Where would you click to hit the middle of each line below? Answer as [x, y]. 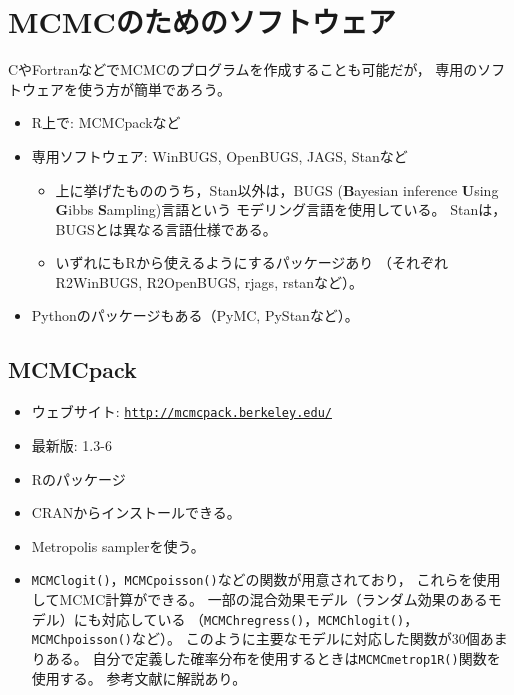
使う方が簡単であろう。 [154, 88]
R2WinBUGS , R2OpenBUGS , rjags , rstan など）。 [209, 281]
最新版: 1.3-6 [71, 444]
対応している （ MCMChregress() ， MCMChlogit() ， [260, 618]
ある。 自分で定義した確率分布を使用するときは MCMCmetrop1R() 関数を [273, 657]
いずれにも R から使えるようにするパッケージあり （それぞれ [252, 262]
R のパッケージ [78, 478]
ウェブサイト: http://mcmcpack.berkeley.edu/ [181, 411]
